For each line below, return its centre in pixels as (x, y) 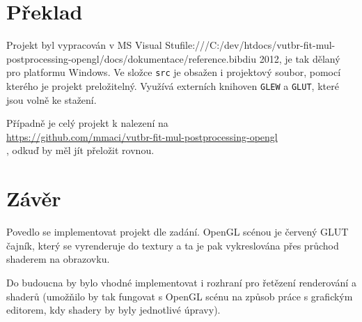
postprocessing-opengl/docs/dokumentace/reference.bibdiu (132, 58)
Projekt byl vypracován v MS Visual (84, 45)
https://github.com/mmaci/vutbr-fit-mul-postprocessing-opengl (142, 136)
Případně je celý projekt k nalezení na (87, 123)
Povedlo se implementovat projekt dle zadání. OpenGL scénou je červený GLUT (178, 232)
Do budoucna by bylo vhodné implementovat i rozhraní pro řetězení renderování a (181, 282)
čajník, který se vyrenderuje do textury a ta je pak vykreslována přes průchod (173, 245)
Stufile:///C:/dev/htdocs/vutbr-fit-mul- (250, 45)
